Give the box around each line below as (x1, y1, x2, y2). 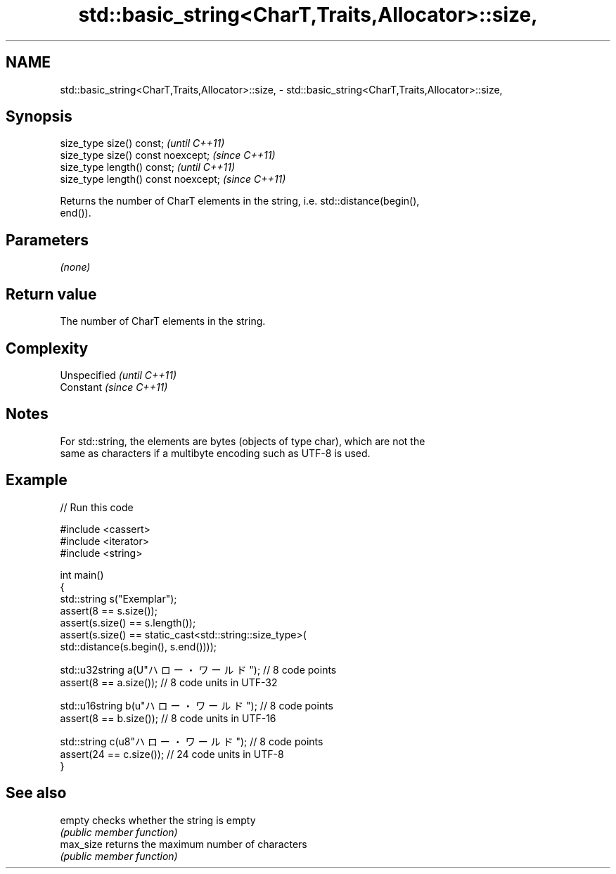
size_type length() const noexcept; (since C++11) (60, 173, 286, 186)
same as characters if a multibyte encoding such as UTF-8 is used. (60, 446, 371, 459)
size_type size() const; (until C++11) (60, 137, 225, 150)
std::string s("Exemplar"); (60, 592, 177, 605)
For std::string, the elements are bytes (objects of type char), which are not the (60, 435, 425, 447)
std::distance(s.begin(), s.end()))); (60, 640, 217, 653)
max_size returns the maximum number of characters (60, 837, 307, 850)
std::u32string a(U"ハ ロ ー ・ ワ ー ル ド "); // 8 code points (60, 663, 337, 676)
